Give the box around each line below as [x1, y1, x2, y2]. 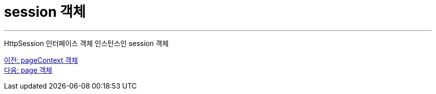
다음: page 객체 [4, 65, 52, 74]
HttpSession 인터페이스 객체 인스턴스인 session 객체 [4, 39, 169, 47]
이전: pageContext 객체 [4, 55, 78, 64]
